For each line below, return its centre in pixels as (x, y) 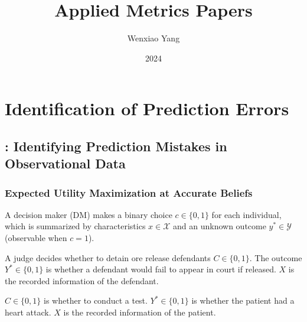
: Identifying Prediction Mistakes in (116, 146)
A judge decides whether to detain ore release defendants (108, 257)
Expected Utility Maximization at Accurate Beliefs (129, 192)
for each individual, (246, 214)
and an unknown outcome (220, 226)
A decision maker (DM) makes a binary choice (89, 214)
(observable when (36, 238)
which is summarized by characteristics (75, 226)
